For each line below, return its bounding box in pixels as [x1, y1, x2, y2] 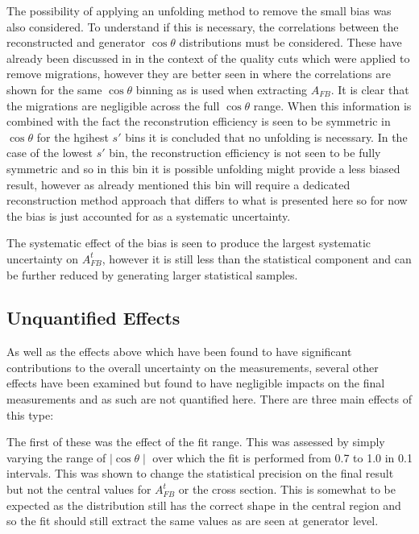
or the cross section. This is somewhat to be [178, 481, 396, 498]
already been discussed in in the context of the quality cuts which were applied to [6, 49, 410, 66]
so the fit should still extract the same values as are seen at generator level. [6, 512, 379, 529]
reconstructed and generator [6, 34, 146, 51]
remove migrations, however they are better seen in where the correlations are [6, 65, 391, 82]
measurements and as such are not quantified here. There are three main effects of [6, 391, 412, 408]
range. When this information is [253, 97, 412, 114]
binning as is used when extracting [135, 81, 308, 97]
